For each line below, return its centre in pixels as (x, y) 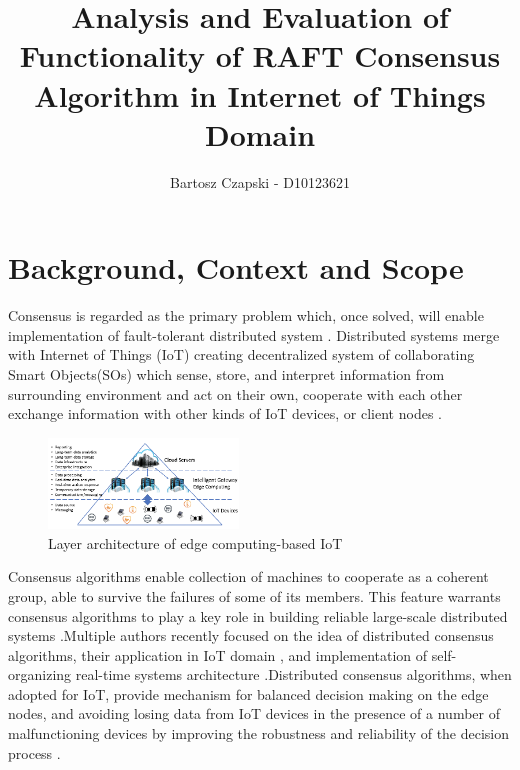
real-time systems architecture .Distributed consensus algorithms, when (293, 674)
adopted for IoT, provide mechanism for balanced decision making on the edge (248, 693)
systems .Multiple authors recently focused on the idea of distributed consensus (251, 635)
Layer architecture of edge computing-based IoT (195, 542)
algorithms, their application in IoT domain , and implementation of (218, 654)
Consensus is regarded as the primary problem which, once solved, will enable (246, 315)
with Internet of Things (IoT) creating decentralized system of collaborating (241, 354)
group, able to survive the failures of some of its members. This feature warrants (254, 595)
